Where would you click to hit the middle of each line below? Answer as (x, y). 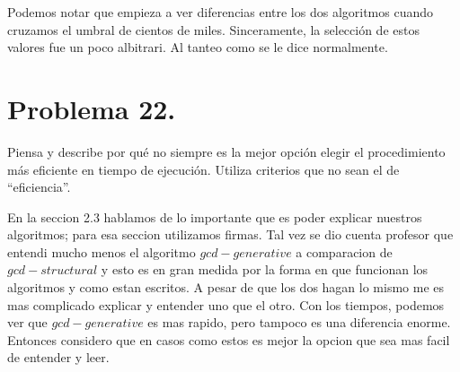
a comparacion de (344, 251)
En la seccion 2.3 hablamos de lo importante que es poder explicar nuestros (215, 216)
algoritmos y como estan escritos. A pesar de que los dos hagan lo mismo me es (226, 287)
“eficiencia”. (39, 187)
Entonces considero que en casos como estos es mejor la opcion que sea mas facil (229, 339)
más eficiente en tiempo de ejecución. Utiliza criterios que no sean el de (203, 169)
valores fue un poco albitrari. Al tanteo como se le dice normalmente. (198, 47)
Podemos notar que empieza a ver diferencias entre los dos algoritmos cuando (221, 12)
